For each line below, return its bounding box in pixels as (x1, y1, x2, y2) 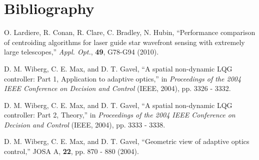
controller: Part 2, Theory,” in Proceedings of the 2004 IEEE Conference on (4, 109, 235, 120)
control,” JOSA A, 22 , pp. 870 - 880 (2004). (4, 146, 139, 156)
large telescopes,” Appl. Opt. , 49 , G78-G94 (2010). (4, 46, 159, 57)
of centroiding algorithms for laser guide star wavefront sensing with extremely (4, 36, 245, 47)
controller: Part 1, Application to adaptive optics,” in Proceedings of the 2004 (4, 73, 241, 83)
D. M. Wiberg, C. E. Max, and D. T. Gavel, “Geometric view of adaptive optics (4, 136, 249, 146)
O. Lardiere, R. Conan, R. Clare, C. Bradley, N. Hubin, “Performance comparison (4, 27, 255, 37)
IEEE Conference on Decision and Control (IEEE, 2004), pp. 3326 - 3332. (4, 83, 231, 93)
